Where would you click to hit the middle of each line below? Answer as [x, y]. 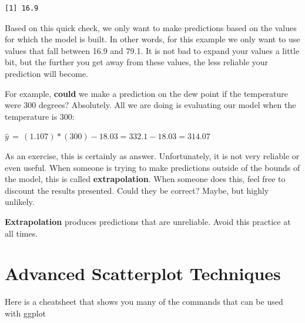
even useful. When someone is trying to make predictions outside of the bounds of [152, 167]
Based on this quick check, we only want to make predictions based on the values [151, 27]
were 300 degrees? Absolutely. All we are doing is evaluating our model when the [150, 105]
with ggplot [26, 313]
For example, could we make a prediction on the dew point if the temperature [147, 93]
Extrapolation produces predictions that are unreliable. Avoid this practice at [148, 221]
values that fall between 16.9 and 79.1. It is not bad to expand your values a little [152, 50]
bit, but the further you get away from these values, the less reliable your [137, 62]
